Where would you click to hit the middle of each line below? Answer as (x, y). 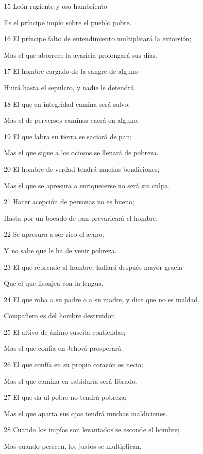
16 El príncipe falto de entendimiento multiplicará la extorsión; (98, 39)
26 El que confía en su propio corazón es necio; (74, 365)
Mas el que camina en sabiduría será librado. (71, 381)
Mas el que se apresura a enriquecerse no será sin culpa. (87, 185)
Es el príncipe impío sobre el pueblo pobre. (68, 22)
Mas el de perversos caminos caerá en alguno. (72, 120)
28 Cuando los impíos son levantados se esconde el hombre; (92, 430)
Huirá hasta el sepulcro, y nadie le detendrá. (70, 87)
